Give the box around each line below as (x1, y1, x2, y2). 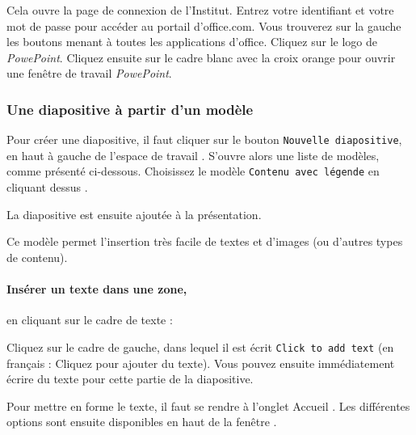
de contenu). (6, 248, 68, 265)
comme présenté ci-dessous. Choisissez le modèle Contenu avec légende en (6, 163, 380, 179)
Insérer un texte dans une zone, (6, 281, 187, 298)
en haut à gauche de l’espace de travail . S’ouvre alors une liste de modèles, (6, 146, 380, 163)
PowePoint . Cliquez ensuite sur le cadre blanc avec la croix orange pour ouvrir (6, 49, 396, 65)
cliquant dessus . (6, 179, 88, 196)
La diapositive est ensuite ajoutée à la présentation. (6, 205, 262, 222)
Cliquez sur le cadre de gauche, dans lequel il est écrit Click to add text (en (6, 338, 394, 355)
